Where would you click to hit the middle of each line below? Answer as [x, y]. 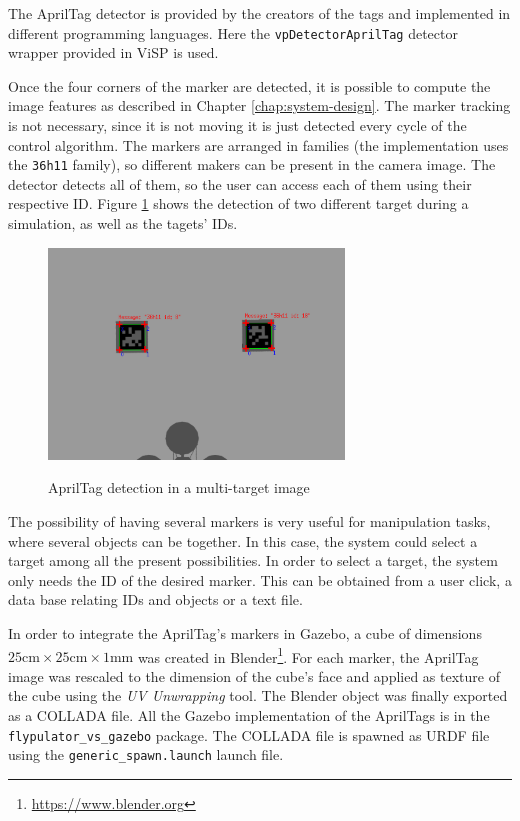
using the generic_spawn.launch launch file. [146, 754]
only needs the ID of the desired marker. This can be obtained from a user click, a [260, 579]
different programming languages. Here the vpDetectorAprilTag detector [233, 32]
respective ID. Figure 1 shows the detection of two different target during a [238, 203]
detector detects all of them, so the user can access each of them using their [240, 183]
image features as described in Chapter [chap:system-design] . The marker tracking [259, 105]
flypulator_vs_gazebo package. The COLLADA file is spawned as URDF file [249, 734]
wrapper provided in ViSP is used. [113, 52]
